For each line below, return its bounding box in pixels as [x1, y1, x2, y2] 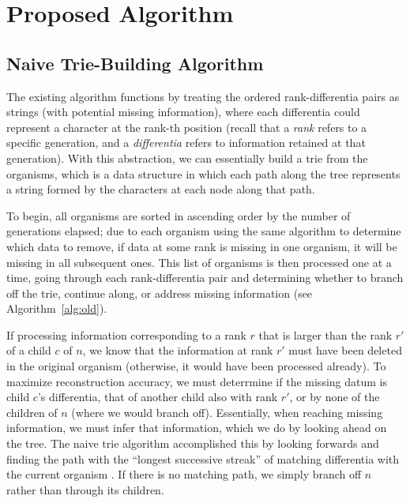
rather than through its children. [6, 481, 164, 497]
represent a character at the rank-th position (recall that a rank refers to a [6, 118, 367, 135]
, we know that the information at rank [82, 342, 273, 358]
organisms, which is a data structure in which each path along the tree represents [6, 165, 401, 182]
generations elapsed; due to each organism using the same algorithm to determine [6, 223, 401, 239]
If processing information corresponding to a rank [6, 326, 246, 343]
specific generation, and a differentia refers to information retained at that [6, 134, 366, 151]
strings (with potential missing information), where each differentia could [6, 103, 360, 120]
